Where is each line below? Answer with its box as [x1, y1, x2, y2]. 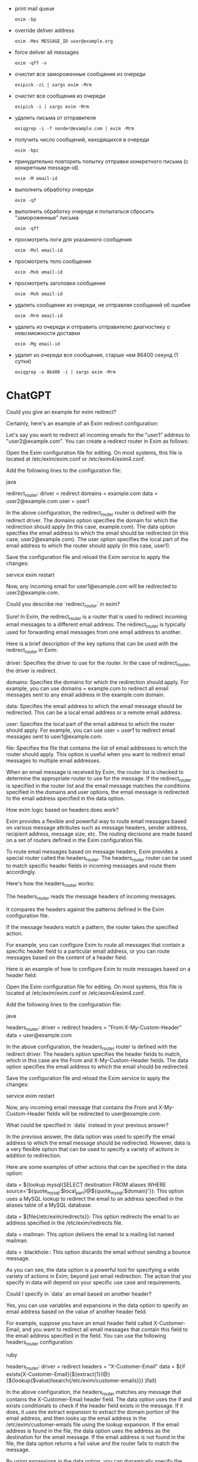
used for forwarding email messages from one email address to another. [6, 628, 182, 635]
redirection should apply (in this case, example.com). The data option [6, 523, 176, 530]
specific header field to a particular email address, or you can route [6, 947, 170, 955]
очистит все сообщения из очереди [14, 92, 106, 99]
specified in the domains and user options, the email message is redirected [6, 789, 189, 796]
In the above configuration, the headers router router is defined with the [6, 1043, 177, 1052]
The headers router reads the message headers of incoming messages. [6, 892, 177, 901]
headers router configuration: [6, 1338, 74, 1347]
